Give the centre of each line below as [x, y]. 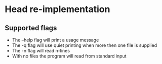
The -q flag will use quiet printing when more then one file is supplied [85, 45]
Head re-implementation [57, 9]
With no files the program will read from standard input [69, 56]
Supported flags [31, 28]
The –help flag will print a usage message [55, 40]
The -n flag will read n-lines [41, 51]
